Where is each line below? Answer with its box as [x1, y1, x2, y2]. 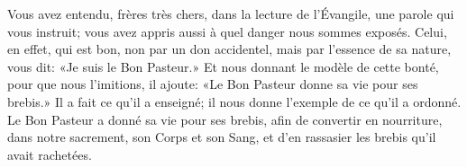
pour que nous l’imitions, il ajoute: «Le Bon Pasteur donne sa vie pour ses [7, 75, 418, 93]
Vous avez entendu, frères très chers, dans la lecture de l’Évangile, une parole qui [7, 4, 454, 22]
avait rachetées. [7, 145, 92, 163]
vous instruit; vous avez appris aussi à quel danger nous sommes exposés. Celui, [7, 22, 447, 40]
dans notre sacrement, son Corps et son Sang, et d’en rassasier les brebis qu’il [7, 127, 436, 146]
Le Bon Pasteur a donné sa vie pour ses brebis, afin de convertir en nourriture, [7, 110, 443, 128]
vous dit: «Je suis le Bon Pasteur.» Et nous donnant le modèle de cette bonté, [7, 57, 439, 75]
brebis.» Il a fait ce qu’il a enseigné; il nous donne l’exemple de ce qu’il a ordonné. [7, 92, 462, 110]
